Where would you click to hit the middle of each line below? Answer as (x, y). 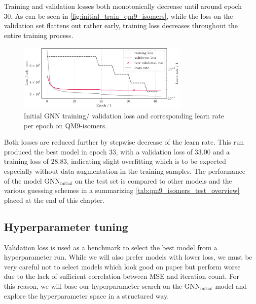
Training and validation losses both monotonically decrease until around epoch (123, 6)
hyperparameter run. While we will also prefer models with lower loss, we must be (128, 257)
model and (231, 286)
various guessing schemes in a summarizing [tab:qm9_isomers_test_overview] (122, 190)
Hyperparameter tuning (66, 226)
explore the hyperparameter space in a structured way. (87, 295)
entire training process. (39, 35)
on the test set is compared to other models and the (154, 180)
